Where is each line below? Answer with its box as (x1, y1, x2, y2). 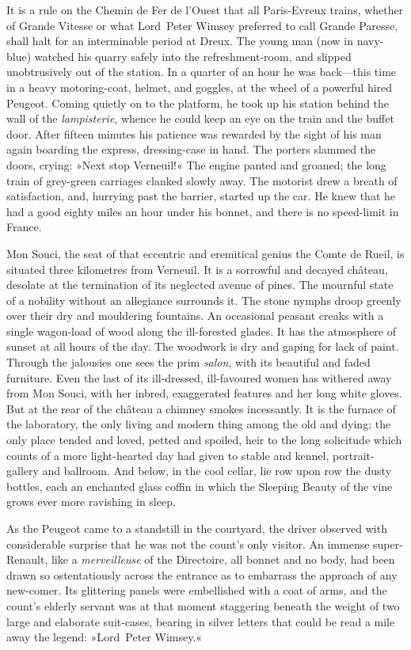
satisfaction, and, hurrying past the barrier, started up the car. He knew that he (6, 188, 396, 204)
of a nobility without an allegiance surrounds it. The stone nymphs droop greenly (6, 291, 401, 308)
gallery (6, 462, 39, 479)
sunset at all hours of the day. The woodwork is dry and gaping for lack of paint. (6, 338, 399, 355)
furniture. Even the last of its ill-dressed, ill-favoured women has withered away (6, 369, 392, 386)
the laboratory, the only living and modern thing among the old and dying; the (6, 416, 391, 432)
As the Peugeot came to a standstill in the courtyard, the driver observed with (6, 520, 387, 536)
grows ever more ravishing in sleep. (6, 493, 176, 510)
